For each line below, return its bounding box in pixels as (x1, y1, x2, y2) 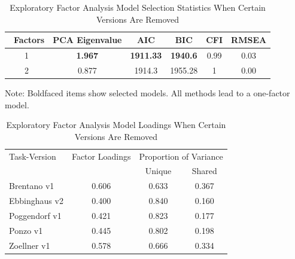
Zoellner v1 (9, 239, 50, 251)
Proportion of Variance (139, 150, 223, 162)
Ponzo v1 (9, 224, 43, 236)
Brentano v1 (9, 179, 54, 192)
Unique (145, 164, 172, 177)
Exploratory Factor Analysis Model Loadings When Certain (6, 118, 226, 131)
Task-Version (9, 150, 56, 162)
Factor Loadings (71, 150, 131, 162)
